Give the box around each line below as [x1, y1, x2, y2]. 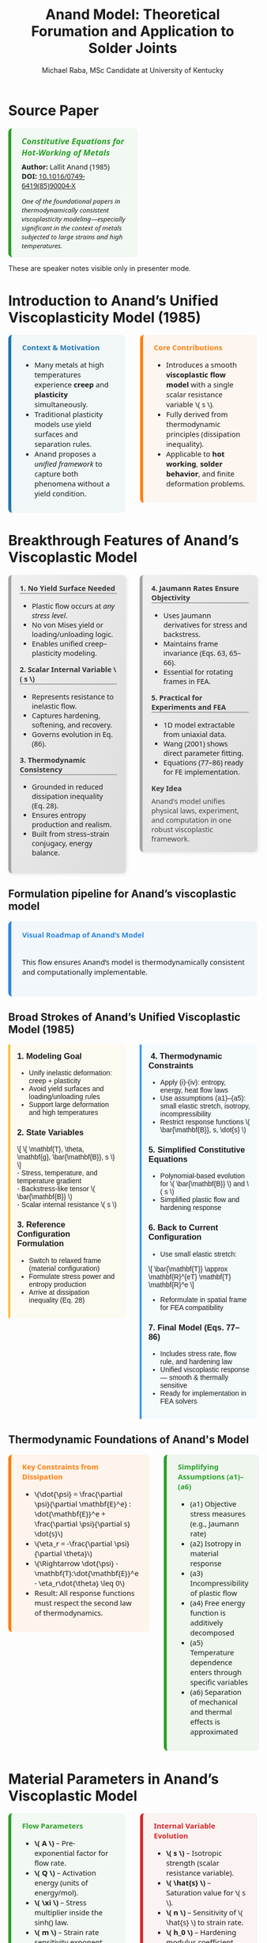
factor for [76, 1847, 109, 1858]
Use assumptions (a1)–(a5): [160, 1094, 246, 1103]
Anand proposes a [34, 448, 96, 459]
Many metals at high [34, 359, 104, 370]
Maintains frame [163, 638, 219, 649]
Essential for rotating [163, 666, 234, 677]
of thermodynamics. [34, 1607, 103, 1618]
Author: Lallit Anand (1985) [21, 162, 111, 172]
